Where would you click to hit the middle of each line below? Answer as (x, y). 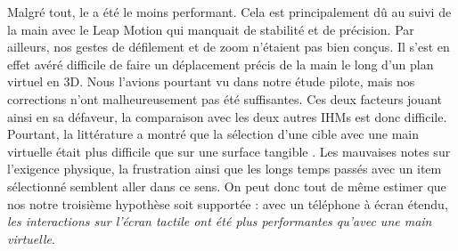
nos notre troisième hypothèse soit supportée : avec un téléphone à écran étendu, (228, 203)
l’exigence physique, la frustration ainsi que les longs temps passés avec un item (225, 169)
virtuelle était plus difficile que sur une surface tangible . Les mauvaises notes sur (229, 151)
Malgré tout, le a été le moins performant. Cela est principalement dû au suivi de (229, 12)
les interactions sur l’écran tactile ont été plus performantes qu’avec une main (220, 221)
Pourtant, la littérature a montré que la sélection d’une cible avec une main (213, 134)
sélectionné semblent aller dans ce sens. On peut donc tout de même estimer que (227, 186)
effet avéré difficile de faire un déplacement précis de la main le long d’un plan (221, 64)
